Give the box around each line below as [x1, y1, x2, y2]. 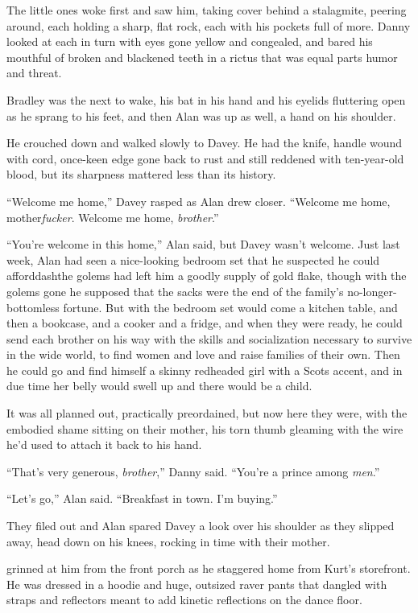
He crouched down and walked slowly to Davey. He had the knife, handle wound [6, 134, 403, 151]
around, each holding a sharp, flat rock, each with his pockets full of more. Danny [6, 17, 411, 34]
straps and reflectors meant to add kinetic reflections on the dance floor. [6, 591, 362, 608]
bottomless [6, 298, 60, 315]
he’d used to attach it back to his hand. [6, 436, 202, 453]
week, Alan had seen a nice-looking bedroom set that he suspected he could [6, 251, 380, 268]
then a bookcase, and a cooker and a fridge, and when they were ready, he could [6, 315, 403, 331]
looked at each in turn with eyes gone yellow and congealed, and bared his [6, 33, 373, 50]
